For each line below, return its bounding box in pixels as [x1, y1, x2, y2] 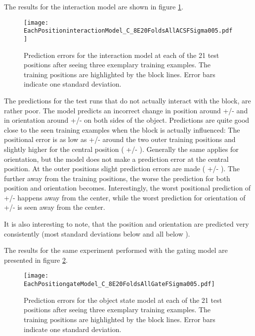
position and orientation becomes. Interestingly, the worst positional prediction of [4, 183, 251, 193]
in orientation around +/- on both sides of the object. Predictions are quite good [4, 115, 250, 125]
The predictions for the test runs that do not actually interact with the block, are [4, 95, 251, 105]
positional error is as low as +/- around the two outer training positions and [4, 134, 236, 144]
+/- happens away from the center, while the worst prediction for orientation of [4, 192, 246, 202]
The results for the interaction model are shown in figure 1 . [4, 1, 183, 11]
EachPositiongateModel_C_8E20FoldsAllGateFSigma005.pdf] [24, 281, 215, 288]
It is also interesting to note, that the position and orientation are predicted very [4, 219, 249, 229]
